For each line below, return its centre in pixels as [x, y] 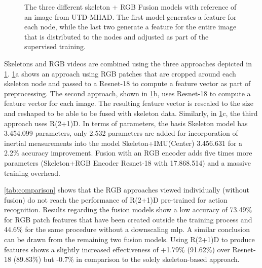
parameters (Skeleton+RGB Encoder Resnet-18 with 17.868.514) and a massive [127, 162]
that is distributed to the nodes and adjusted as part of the [117, 36]
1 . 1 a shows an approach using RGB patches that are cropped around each [120, 73]
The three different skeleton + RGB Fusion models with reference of [130, 7]
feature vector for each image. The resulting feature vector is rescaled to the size [129, 103]
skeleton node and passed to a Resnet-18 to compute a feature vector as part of [127, 83]
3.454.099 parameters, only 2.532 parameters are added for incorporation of [121, 133]
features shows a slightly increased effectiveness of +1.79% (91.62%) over [117, 249]
